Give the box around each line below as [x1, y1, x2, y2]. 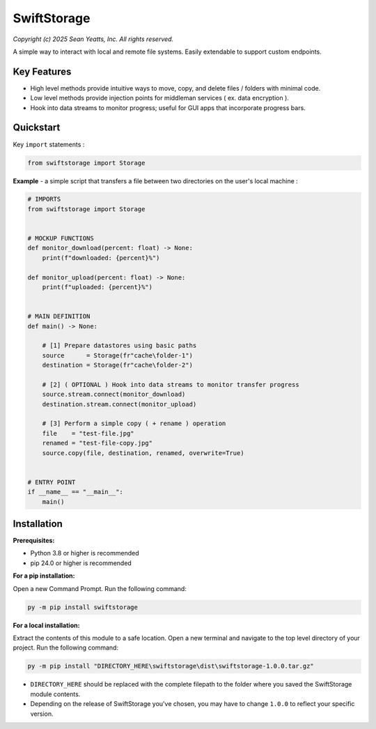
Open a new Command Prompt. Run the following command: [13, 584, 187, 592]
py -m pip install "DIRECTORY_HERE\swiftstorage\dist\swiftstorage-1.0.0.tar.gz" [27, 662, 315, 670]
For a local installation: [13, 621, 80, 629]
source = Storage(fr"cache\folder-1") [42, 351, 193, 359]
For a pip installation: [13, 571, 75, 580]
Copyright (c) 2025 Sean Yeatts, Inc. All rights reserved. [13, 35, 174, 43]
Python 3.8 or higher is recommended [30, 549, 139, 558]
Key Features [13, 66, 72, 77]
